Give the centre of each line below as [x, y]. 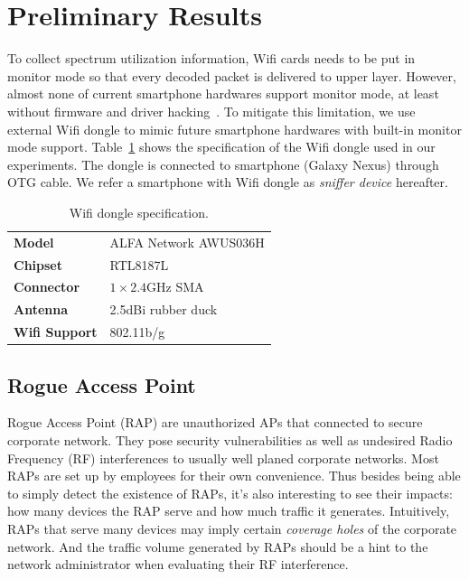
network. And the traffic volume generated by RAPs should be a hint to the [218, 546]
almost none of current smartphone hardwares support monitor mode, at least [223, 93]
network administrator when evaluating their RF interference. [178, 564]
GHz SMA [175, 287]
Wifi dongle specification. [139, 212]
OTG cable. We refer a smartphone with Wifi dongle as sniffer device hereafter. [228, 182]
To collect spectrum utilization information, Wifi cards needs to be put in [211, 58]
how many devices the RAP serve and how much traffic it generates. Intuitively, [229, 511]
